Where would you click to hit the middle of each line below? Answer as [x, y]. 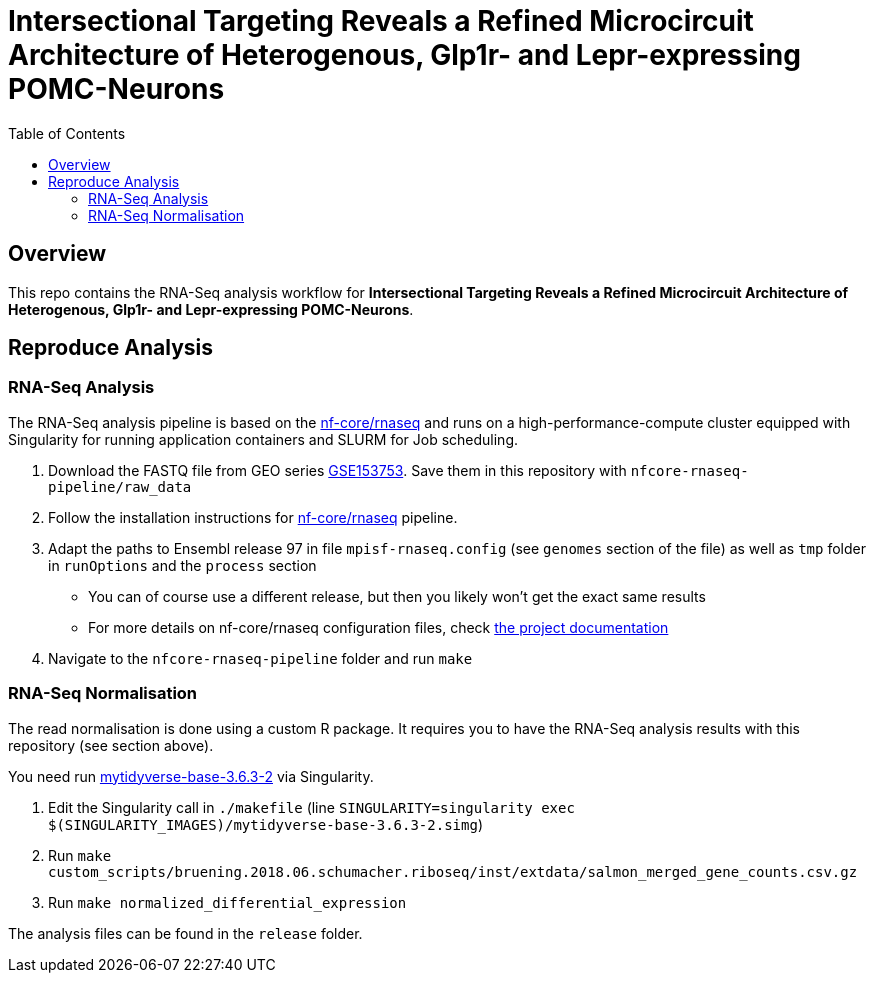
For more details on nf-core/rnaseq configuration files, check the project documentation [378, 627]
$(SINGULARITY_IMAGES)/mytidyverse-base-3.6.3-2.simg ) [265, 824]
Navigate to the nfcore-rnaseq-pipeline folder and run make [260, 658]
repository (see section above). [111, 745]
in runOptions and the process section [182, 565]
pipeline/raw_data [120, 486]
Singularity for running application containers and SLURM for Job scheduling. [263, 439]
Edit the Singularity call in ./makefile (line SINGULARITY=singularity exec [311, 807]
